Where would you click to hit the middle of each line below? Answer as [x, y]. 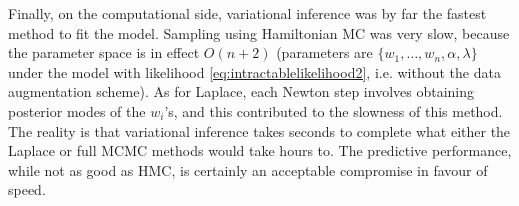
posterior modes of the [77, 110]
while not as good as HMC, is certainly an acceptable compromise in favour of [248, 169]
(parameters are [324, 52]
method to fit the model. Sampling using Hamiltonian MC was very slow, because [259, 32]
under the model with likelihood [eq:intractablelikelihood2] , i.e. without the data [254, 71]
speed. [27, 189]
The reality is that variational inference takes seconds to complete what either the [259, 130]
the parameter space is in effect [104, 52]
